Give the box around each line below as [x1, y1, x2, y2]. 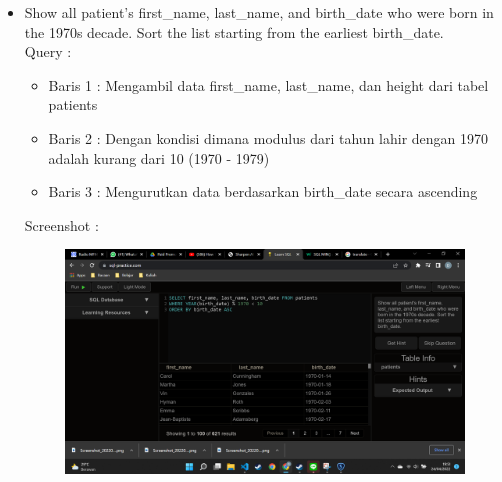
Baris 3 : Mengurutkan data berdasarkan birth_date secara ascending [48, 181, 478, 202]
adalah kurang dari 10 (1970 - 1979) [48, 147, 270, 168]
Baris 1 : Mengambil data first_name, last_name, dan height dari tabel [48, 74, 489, 95]
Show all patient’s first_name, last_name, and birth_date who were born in [24, 2, 494, 22]
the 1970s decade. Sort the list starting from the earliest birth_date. [24, 21, 444, 42]
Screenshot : [24, 214, 99, 235]
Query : [24, 41, 72, 62]
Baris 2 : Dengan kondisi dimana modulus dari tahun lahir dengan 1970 [48, 127, 489, 148]
